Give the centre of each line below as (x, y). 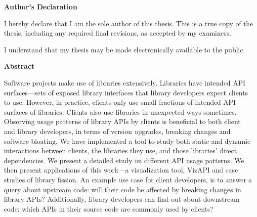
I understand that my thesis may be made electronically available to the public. (125, 49)
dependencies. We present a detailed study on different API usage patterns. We (124, 160)
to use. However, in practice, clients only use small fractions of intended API (120, 102)
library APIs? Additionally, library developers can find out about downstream (122, 199)
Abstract (19, 66)
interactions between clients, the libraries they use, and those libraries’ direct (121, 151)
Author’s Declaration (41, 6)
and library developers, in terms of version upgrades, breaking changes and (117, 131)
